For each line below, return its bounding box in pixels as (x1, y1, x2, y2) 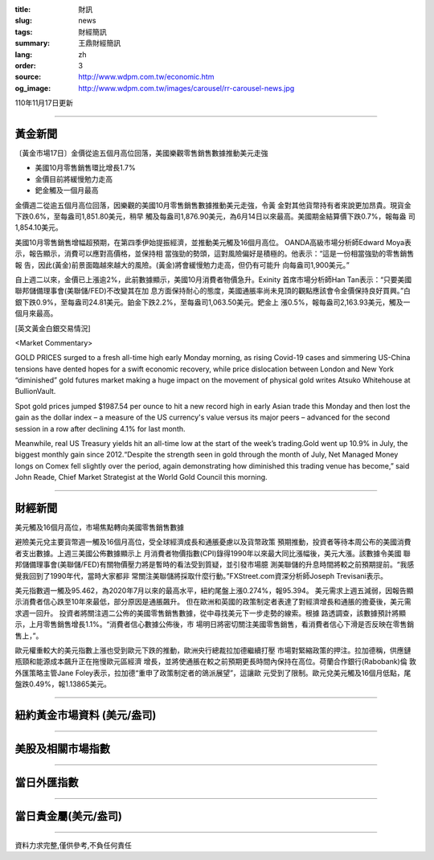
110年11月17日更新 (14, 98, 74, 108)
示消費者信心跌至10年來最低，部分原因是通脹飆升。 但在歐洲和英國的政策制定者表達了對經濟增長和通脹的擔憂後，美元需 (14, 597, 411, 607)
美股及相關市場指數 (14, 742, 110, 756)
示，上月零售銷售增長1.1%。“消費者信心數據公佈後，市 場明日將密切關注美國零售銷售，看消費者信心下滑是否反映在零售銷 (14, 620, 415, 629)
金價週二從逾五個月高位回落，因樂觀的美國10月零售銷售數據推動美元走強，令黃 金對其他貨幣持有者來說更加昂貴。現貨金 (14, 200, 411, 210)
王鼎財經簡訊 (78, 39, 121, 48)
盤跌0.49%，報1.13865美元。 (14, 679, 112, 689)
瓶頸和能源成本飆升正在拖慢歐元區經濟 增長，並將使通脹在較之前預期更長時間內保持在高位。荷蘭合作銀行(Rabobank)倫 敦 (14, 657, 417, 666)
